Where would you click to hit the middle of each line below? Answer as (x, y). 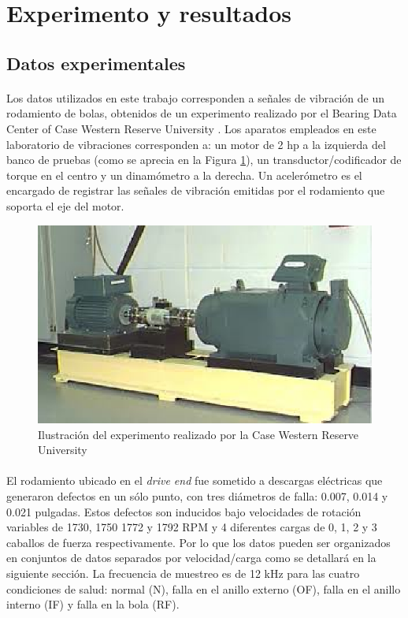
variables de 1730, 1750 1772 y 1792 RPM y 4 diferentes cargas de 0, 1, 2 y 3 (192, 527)
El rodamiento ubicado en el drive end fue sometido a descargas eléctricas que (195, 480)
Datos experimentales (96, 63)
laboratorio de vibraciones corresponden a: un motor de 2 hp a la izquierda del (196, 144)
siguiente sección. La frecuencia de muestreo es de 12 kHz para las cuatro (183, 573)
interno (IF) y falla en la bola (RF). (93, 604)
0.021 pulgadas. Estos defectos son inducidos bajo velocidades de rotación (184, 511)
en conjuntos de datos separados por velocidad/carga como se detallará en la (191, 558)
